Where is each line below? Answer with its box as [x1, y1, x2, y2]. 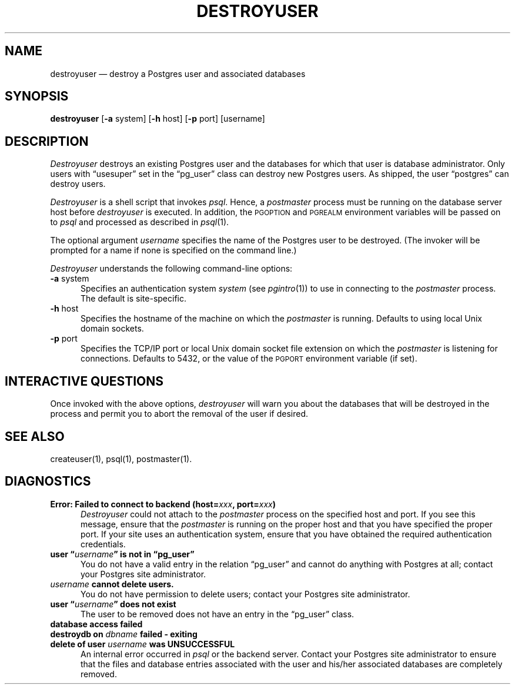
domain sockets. [81, 323, 144, 334]
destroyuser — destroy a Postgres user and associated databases [50, 68, 306, 79]
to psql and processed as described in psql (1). [50, 217, 229, 228]
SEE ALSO [5, 429, 65, 444]
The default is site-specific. [81, 293, 187, 304]
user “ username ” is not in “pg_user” [50, 548, 195, 559]
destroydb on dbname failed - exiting [50, 628, 198, 639]
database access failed [50, 618, 143, 629]
